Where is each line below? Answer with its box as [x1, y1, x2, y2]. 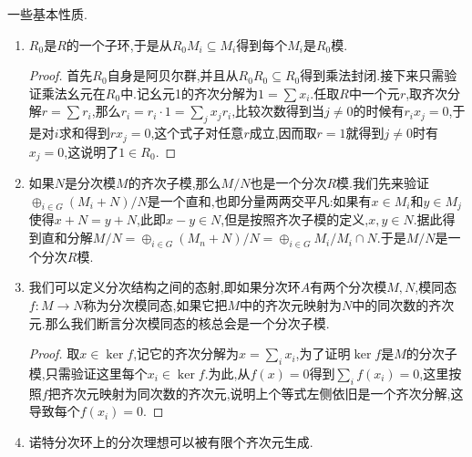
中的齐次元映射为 [239, 296, 342, 315]
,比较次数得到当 [231, 101, 325, 120]
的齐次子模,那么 [128, 173, 221, 192]
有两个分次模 [310, 277, 387, 296]
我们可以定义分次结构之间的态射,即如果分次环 [28, 277, 301, 296]
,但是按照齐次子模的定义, [221, 210, 369, 229]
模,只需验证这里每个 [28, 364, 148, 383]
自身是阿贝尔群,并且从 [107, 66, 239, 85]
